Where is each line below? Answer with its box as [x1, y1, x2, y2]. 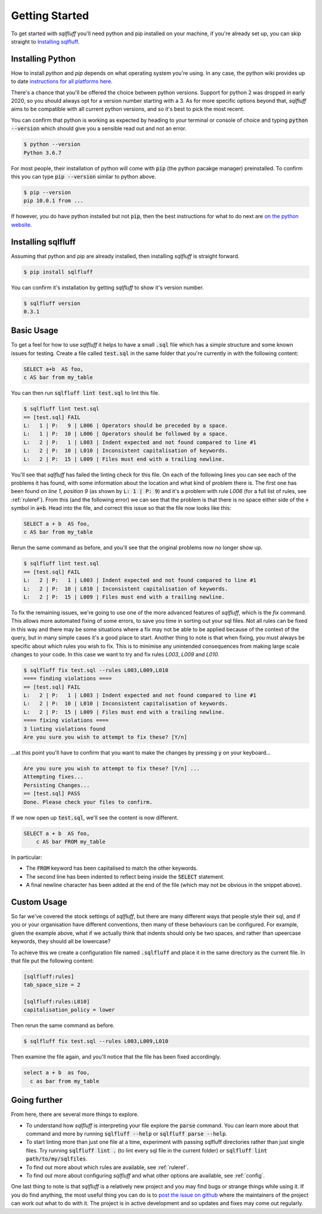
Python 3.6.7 [23, 149, 62, 156]
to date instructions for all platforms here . [11, 78, 113, 85]
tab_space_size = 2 [23, 981, 80, 989]
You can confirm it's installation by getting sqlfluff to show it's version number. [11, 284, 204, 291]
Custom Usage [11, 897, 67, 907]
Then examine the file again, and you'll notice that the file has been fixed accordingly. [11, 1053, 221, 1060]
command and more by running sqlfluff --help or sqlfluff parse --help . [26, 1130, 228, 1137]
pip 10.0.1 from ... [23, 197, 83, 204]
